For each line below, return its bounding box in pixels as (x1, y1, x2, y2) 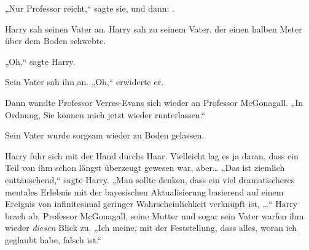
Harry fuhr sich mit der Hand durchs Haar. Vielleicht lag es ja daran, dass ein (5, 149, 299, 162)
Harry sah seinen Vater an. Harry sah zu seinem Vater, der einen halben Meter (5, 22, 302, 35)
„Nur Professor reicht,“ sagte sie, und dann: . (5, 2, 174, 14)
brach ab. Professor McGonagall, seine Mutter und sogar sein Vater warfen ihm (5, 209, 304, 222)
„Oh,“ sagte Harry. (5, 55, 76, 67)
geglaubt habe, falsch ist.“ (5, 233, 101, 246)
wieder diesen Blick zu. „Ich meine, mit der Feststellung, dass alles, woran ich (5, 221, 297, 234)
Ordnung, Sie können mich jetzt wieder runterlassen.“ (5, 108, 206, 121)
